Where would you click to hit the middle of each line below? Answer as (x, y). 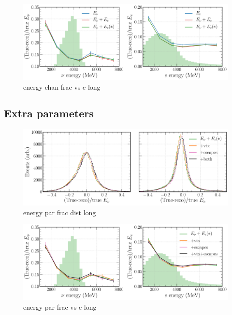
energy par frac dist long (60, 212)
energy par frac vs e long (60, 307)
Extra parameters (49, 113)
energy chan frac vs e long (62, 87)
